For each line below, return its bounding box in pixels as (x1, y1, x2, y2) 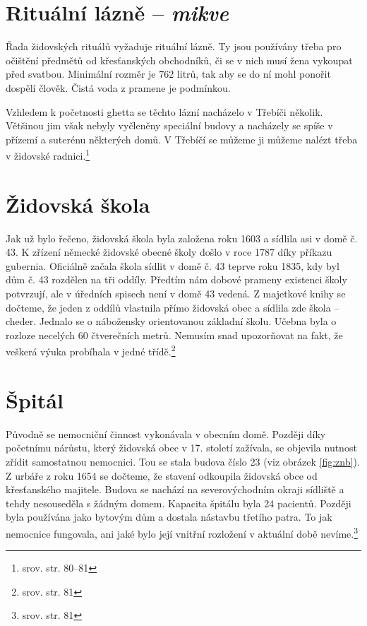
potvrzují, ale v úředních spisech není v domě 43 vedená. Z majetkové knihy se (6, 286, 346, 301)
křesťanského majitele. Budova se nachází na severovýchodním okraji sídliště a (6, 482, 344, 497)
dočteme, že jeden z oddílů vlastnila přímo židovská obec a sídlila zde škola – (6, 300, 339, 314)
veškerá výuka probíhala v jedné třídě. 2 (6, 342, 176, 359)
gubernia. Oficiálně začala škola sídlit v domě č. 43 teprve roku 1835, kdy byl (6, 258, 339, 273)
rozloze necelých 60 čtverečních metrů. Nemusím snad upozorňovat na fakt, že (6, 327, 343, 342)
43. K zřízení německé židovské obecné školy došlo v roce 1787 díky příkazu (6, 244, 332, 259)
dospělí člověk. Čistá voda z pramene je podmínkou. (6, 80, 231, 95)
